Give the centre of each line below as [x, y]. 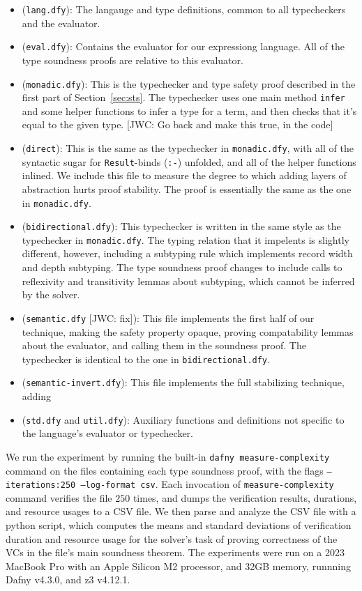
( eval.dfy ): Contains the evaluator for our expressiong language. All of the [183, 46]
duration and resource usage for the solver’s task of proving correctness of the [172, 538]
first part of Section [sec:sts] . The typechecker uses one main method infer [183, 97]
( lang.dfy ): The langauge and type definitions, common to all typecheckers [184, 9]
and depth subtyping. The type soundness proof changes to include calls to [182, 267]
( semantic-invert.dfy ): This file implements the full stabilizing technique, [183, 382]
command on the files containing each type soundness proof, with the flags [165, 470]
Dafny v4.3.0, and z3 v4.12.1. [68, 580]
